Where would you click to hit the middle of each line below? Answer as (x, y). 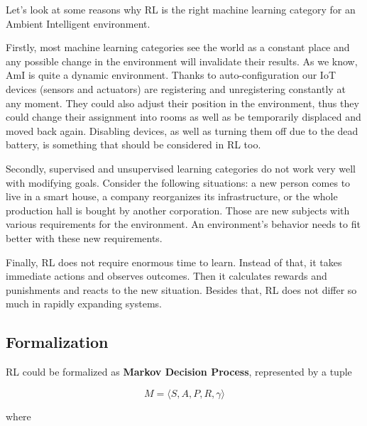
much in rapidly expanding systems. (84, 304)
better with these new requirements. (84, 237)
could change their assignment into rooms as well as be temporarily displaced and (183, 117)
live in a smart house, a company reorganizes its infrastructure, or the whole (172, 196)
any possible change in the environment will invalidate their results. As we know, (182, 61)
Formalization (57, 342)
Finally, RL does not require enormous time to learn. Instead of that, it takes (174, 262)
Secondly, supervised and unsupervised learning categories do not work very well (181, 168)
